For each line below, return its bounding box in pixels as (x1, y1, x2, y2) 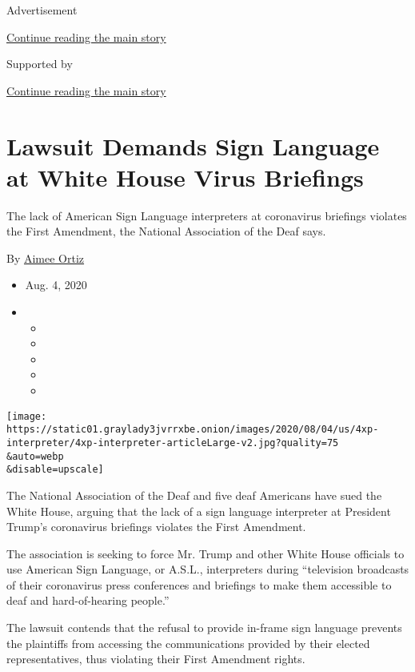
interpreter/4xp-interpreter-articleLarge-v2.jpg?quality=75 (6, 437, 339, 449)
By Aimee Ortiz (6, 249, 85, 266)
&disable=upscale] (6, 464, 104, 476)
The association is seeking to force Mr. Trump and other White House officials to (6, 545, 405, 561)
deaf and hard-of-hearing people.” (6, 592, 170, 609)
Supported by (6, 55, 73, 72)
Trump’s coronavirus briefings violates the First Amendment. (6, 518, 306, 535)
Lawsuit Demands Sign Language (6, 129, 380, 162)
